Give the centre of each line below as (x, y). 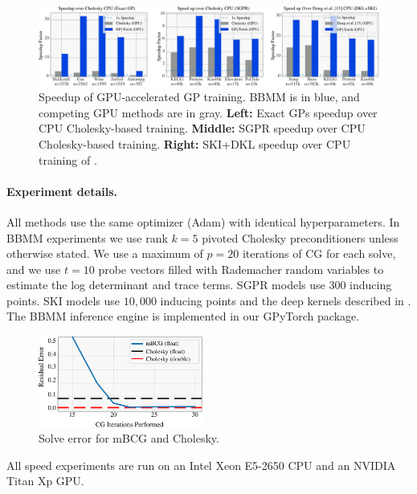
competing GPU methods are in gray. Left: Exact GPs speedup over (208, 112)
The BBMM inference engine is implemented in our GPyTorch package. (183, 316)
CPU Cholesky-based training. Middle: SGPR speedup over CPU (202, 128)
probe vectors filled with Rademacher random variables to (241, 269)
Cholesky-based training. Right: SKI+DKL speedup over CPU (195, 143)
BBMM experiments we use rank (87, 237)
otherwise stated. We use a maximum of (105, 253)
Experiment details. (62, 191)
